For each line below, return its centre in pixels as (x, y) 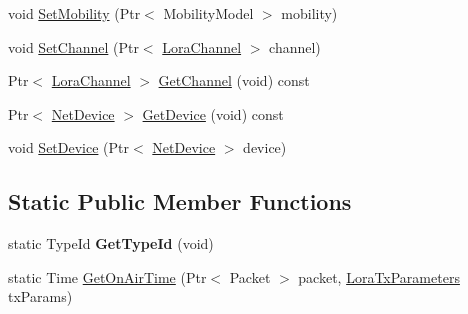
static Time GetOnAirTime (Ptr (107, 276)
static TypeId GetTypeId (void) (111, 243)
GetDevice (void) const (213, 113)
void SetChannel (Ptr (73, 46)
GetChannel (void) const (234, 80)
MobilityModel (208, 13)
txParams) (40, 296)
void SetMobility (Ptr (74, 13)
